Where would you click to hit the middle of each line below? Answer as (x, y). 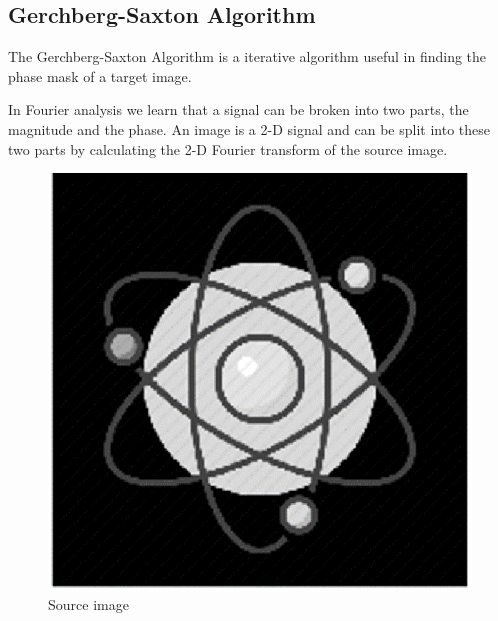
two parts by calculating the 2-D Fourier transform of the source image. (228, 148)
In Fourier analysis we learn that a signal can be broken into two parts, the (238, 109)
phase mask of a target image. (100, 75)
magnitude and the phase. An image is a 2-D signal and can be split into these (249, 128)
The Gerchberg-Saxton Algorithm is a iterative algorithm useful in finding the (247, 56)
